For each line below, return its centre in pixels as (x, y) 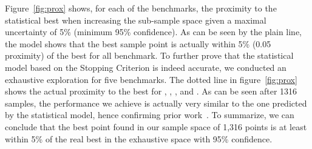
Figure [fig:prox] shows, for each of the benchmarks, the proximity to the (141, 8)
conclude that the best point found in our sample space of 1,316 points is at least (156, 126)
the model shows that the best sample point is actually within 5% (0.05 (138, 43)
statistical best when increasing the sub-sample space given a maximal (136, 20)
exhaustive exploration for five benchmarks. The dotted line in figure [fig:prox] (151, 79)
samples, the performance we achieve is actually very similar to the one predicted (156, 103)
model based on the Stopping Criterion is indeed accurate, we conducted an (146, 67)
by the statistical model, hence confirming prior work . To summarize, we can (150, 115)
